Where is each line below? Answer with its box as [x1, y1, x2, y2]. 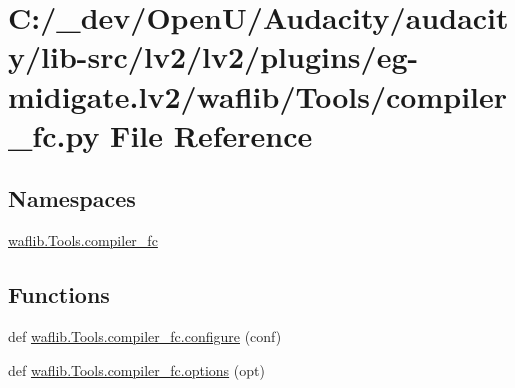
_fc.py [8, 114, 100, 155]
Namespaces [8, 183, 136, 214]
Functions [8, 279, 110, 310]
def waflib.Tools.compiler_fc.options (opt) [8, 359, 265, 380]
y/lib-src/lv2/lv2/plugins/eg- [8, 36, 419, 77]
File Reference [110, 114, 313, 155]
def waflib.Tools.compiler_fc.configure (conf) [8, 325, 282, 346]
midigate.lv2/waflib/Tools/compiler [8, 75, 508, 116]
